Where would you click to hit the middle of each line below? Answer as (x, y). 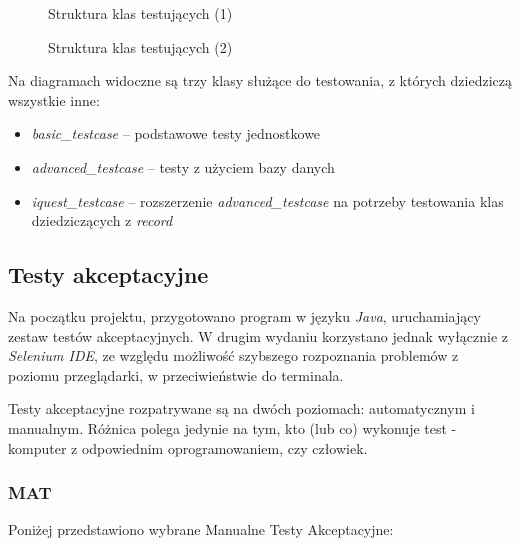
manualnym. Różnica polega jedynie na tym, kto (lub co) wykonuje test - (232, 427)
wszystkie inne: (54, 99)
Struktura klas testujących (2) (140, 46)
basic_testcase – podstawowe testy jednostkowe (176, 133)
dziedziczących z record (102, 220)
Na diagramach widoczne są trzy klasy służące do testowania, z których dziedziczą (260, 80)
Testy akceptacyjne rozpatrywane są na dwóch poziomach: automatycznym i (241, 408)
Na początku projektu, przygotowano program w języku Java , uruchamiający (244, 315)
